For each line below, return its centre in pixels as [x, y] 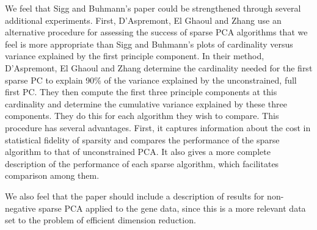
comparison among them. [52, 175]
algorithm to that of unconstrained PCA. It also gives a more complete [138, 152]
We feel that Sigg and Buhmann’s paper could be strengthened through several [153, 8]
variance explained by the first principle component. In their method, [135, 56]
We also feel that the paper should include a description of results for [135, 196]
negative [20, 208]
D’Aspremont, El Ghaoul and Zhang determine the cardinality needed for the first [159, 67]
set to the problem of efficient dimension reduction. [100, 220]
